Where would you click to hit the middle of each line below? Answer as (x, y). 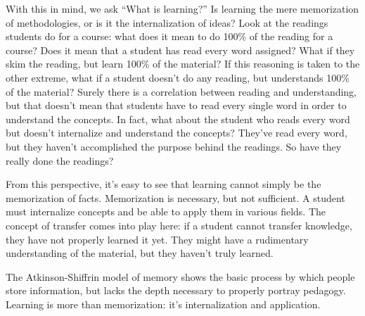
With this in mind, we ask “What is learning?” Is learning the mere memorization (182, 8)
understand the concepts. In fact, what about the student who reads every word (178, 119)
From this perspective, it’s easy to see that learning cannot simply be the (164, 184)
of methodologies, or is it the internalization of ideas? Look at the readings (167, 22)
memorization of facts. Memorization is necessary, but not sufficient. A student (175, 197)
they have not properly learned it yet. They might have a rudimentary (157, 239)
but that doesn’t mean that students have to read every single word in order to (176, 105)
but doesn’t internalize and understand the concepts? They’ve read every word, (177, 133)
